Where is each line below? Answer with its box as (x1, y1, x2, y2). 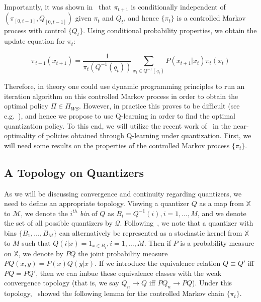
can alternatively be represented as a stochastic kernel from (59, 228, 242, 238)
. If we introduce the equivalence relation (95, 258, 221, 268)
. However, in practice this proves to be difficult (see (79, 100, 240, 111)
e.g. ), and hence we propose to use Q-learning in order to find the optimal (4, 111, 235, 121)
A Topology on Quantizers (4, 164, 144, 180)
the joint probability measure (78, 248, 168, 258)
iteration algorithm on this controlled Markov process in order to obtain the (4, 90, 238, 101)
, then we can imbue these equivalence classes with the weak (36, 267, 222, 278)
